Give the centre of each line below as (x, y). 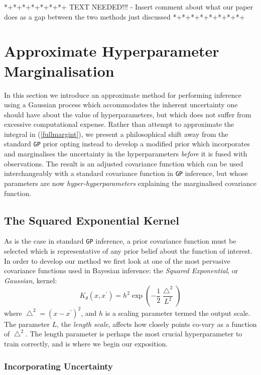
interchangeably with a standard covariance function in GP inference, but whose (126, 173)
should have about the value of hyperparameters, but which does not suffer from (128, 114)
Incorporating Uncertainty (59, 366)
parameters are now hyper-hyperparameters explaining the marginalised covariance (130, 183)
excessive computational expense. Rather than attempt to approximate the (119, 124)
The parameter (27, 324)
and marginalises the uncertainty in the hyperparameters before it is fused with (126, 154)
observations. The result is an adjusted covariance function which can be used (124, 163)
